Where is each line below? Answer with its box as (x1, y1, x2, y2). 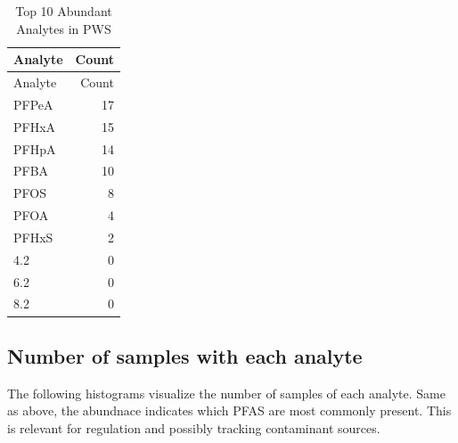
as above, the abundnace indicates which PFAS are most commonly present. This (7, 401, 452, 420)
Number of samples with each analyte (7, 341, 363, 369)
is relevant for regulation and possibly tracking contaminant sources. (7, 418, 380, 437)
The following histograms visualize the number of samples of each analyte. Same (7, 383, 446, 402)
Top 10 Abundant (15, 2, 112, 20)
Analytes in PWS (16, 19, 111, 37)
